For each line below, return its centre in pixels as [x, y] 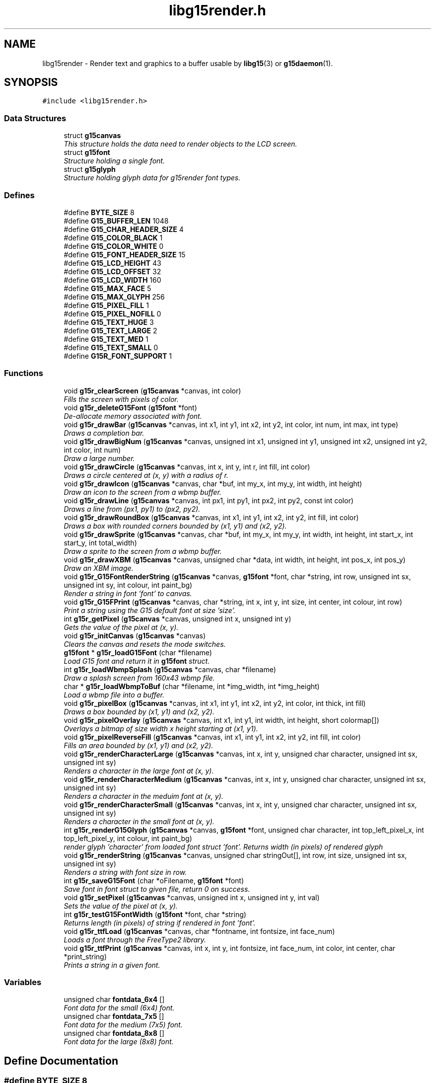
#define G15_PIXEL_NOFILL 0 [112, 313]
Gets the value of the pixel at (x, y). [121, 627]
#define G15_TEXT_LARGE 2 [110, 330]
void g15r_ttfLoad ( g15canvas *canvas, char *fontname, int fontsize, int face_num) [199, 931]
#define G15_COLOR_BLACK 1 [113, 237]
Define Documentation [61, 1061]
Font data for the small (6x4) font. [119, 1008]
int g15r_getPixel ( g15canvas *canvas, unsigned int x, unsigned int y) [178, 619]
